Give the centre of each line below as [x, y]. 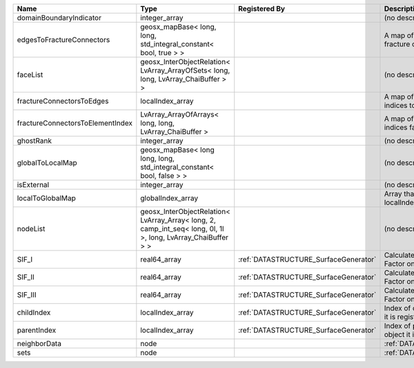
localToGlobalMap [46, 198]
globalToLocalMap [47, 163]
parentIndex [37, 330]
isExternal [33, 185]
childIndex [34, 312]
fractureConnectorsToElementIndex [75, 123]
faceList [30, 75]
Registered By [262, 9]
